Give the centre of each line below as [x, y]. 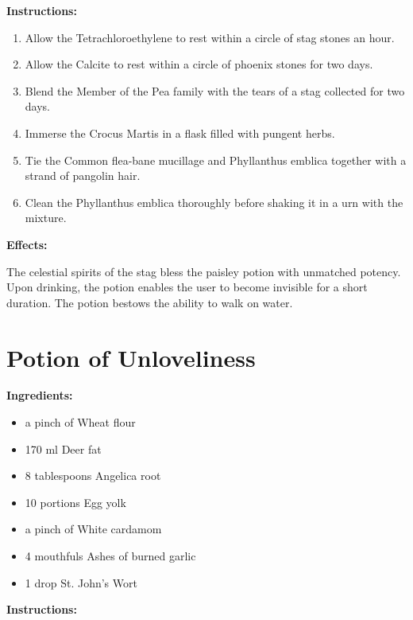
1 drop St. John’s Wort [81, 582]
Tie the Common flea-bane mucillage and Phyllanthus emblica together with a [216, 160]
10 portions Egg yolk [75, 502]
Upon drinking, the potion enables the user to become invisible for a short [187, 287]
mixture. [46, 218]
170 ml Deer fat [63, 448]
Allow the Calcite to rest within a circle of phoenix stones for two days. [199, 64]
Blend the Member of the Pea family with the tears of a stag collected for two [215, 90]
